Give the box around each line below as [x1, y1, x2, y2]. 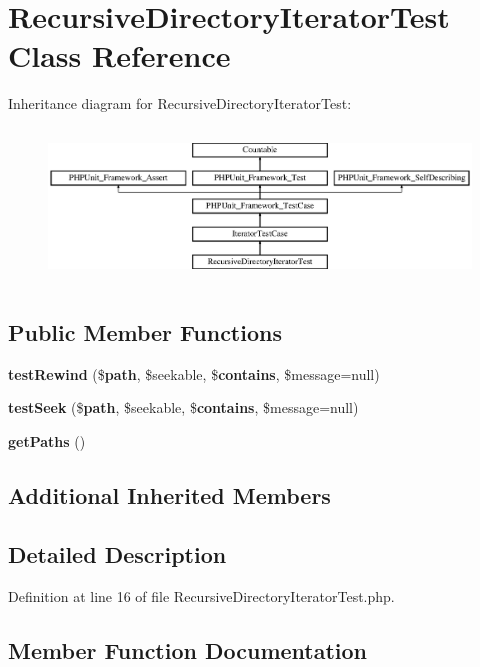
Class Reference [8, 35, 231, 76]
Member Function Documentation [8, 634, 368, 665]
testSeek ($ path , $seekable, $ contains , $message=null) [8, 397, 359, 418]
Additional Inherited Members [8, 479, 331, 510]
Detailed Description [8, 538, 227, 569]
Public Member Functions [8, 316, 282, 347]
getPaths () [8, 430, 86, 451]
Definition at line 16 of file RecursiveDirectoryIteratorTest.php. [8, 585, 395, 606]
